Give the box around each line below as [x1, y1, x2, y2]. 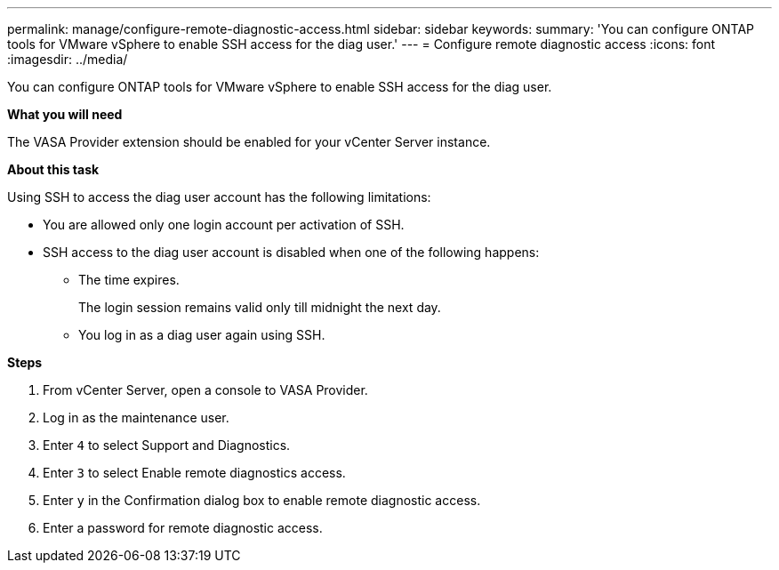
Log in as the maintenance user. [43, 410, 229, 425]
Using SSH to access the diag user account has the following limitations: [7, 189, 431, 205]
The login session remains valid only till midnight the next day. [78, 300, 441, 315]
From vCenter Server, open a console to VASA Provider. [43, 382, 368, 397]
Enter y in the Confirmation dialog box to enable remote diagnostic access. [43, 493, 481, 508]
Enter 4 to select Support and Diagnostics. [43, 438, 291, 453]
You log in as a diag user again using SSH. [78, 327, 325, 342]
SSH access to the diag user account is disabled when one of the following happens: [43, 245, 540, 260]
